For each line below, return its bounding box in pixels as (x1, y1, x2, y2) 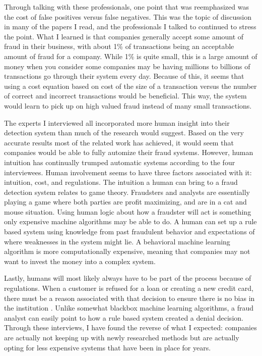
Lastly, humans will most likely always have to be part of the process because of (4, 273, 251, 283)
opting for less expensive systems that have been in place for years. (4, 342, 211, 352)
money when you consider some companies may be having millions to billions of (4, 61, 250, 71)
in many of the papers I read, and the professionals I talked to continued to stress (4, 21, 256, 32)
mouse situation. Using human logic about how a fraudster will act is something (4, 206, 251, 217)
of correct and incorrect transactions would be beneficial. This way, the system (4, 90, 247, 101)
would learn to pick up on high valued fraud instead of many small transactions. (4, 100, 252, 111)
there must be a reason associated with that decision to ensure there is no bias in (4, 292, 255, 303)
